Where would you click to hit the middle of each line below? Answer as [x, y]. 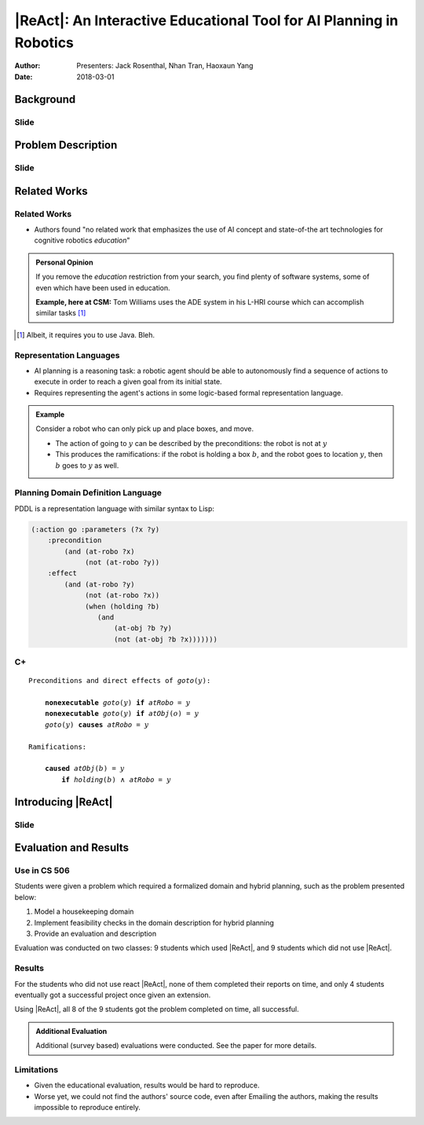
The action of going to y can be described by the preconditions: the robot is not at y [191, 443]
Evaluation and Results [72, 848]
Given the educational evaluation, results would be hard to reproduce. [147, 1085]
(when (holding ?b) [122, 606]
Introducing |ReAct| [64, 802]
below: [26, 897]
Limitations [37, 1069]
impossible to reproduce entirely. [88, 1108]
